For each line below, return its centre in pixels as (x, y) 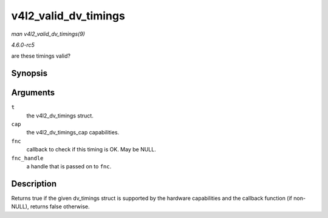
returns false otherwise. (60, 206)
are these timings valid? (41, 56)
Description (34, 184)
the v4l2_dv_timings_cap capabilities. (73, 133)
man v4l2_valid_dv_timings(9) (48, 34)
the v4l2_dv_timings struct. (60, 116)
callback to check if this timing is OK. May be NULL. (91, 150)
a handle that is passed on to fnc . (69, 166)
